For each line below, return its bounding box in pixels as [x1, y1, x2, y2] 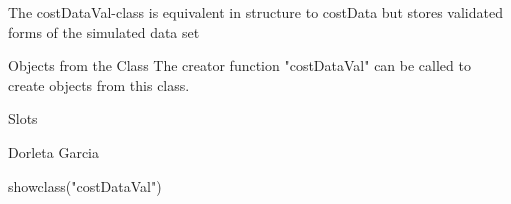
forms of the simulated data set [8, 21, 200, 42]
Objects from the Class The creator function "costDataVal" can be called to [8, 55, 471, 76]
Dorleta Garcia [8, 141, 99, 162]
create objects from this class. [8, 74, 190, 95]
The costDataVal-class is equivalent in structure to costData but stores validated [8, 2, 503, 22]
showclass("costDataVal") [8, 175, 162, 196]
